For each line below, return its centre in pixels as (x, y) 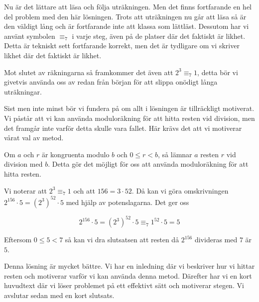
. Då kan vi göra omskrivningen (180, 190)
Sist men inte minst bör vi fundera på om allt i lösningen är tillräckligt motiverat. (129, 108)
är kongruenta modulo (75, 154)
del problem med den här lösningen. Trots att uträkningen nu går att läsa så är (125, 16)
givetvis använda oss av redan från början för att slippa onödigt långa (111, 82)
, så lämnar (175, 154)
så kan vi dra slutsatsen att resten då (122, 240)
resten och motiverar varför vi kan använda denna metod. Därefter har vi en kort (128, 275)
